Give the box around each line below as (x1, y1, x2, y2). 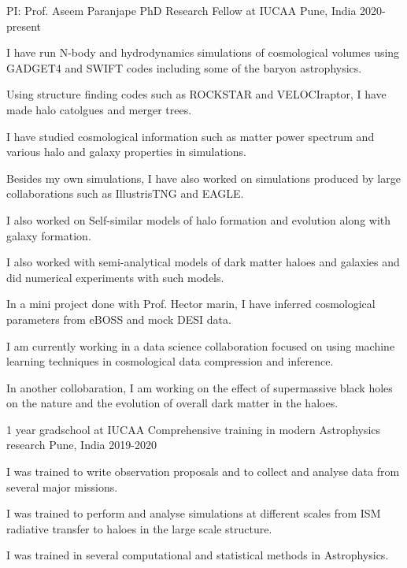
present (6, 17, 42, 34)
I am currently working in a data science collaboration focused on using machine (6, 337, 395, 354)
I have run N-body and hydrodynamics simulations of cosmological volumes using (6, 44, 400, 61)
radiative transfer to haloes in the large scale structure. (6, 520, 272, 536)
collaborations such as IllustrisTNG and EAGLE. (6, 185, 244, 202)
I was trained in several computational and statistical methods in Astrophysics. (6, 547, 389, 563)
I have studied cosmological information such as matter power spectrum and (6, 128, 375, 144)
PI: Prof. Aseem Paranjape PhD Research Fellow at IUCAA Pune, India (6, 2, 357, 18)
